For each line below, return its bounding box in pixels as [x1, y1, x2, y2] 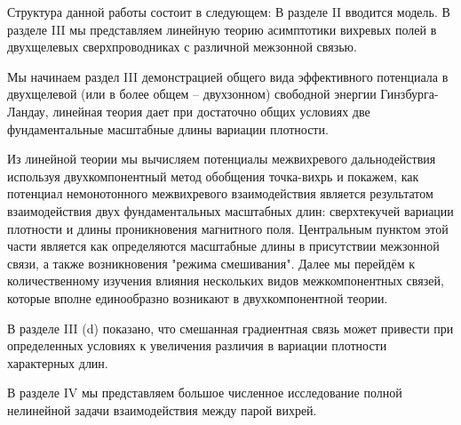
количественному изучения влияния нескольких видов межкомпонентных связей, [7, 271, 444, 290]
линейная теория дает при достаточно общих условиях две [52, 101, 370, 120]
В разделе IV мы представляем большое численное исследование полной [7, 383, 402, 402]
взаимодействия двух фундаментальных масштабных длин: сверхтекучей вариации [7, 201, 454, 220]
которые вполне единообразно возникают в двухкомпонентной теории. [7, 288, 388, 307]
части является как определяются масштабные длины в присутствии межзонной [7, 237, 440, 255]
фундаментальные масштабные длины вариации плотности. [7, 119, 329, 138]
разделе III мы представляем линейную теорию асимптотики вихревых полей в [7, 20, 437, 38]
